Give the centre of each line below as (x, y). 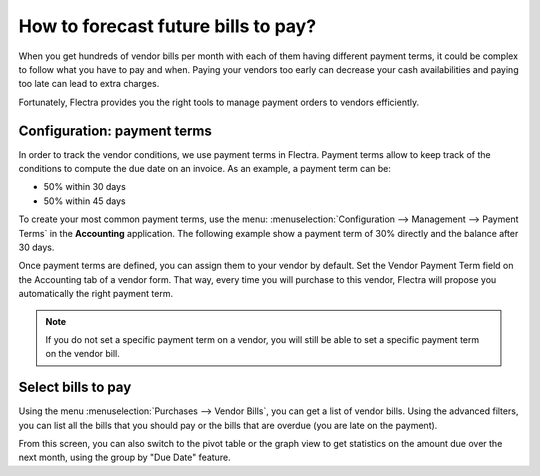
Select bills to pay (75, 387)
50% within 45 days (84, 201)
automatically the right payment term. (96, 294)
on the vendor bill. (82, 354)
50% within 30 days (85, 187)
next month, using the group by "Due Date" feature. (124, 457)
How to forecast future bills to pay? (167, 26)
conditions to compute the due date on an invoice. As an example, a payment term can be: (205, 169)
